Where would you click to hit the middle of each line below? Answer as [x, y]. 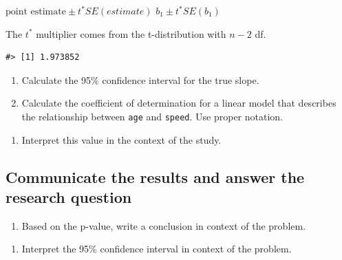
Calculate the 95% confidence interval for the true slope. [140, 79]
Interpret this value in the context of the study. [121, 139]
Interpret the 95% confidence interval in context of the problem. [157, 249]
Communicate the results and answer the [155, 176]
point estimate [36, 12]
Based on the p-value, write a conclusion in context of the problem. [164, 225]
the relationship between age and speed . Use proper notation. [152, 116]
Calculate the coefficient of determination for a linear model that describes [179, 103]
